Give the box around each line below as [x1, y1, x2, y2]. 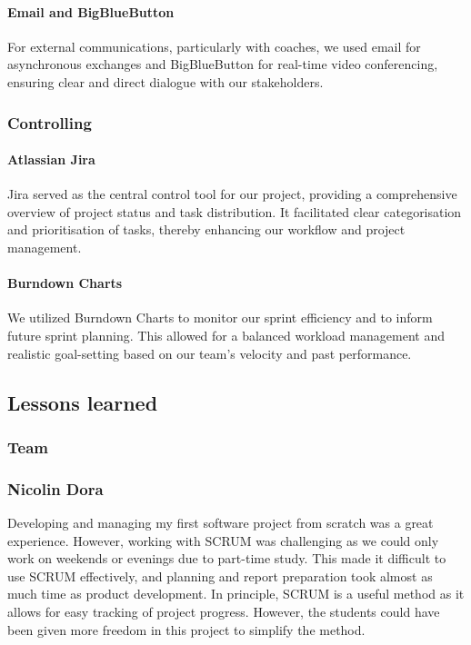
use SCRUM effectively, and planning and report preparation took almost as [7, 566, 433, 585]
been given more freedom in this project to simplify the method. [7, 620, 366, 639]
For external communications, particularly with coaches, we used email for [7, 36, 421, 55]
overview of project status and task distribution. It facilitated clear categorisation [7, 202, 462, 221]
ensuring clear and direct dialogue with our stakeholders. [7, 72, 324, 91]
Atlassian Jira [7, 150, 95, 169]
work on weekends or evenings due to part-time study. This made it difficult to [7, 549, 446, 568]
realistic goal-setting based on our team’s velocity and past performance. [7, 343, 412, 362]
